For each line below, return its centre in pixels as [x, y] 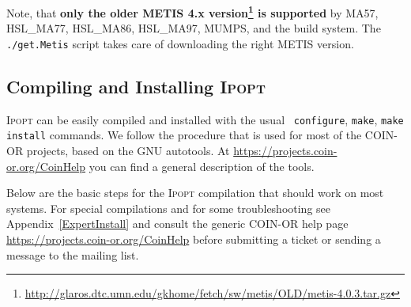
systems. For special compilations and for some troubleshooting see [169, 208]
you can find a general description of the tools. [202, 166]
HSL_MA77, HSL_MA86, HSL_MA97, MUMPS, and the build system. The [194, 28]
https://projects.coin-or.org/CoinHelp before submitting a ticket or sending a [194, 239]
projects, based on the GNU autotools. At [128, 151]
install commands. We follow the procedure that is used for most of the [184, 135]
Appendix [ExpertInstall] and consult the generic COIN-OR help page [177, 224]
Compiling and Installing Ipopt [136, 86]
